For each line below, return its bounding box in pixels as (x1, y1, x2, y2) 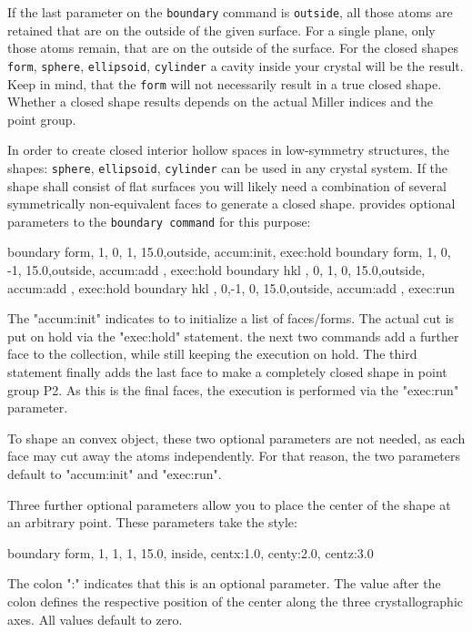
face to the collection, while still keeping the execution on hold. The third (7, 344, 417, 363)
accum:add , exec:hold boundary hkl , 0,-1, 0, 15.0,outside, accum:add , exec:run (7, 278, 456, 297)
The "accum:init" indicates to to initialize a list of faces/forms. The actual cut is (7, 309, 455, 328)
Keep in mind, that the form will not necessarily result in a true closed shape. (7, 74, 442, 93)
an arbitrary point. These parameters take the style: (7, 513, 297, 532)
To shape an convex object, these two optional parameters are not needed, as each (7, 428, 466, 447)
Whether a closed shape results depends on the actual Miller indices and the (7, 92, 434, 111)
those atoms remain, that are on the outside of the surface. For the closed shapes (7, 38, 458, 57)
